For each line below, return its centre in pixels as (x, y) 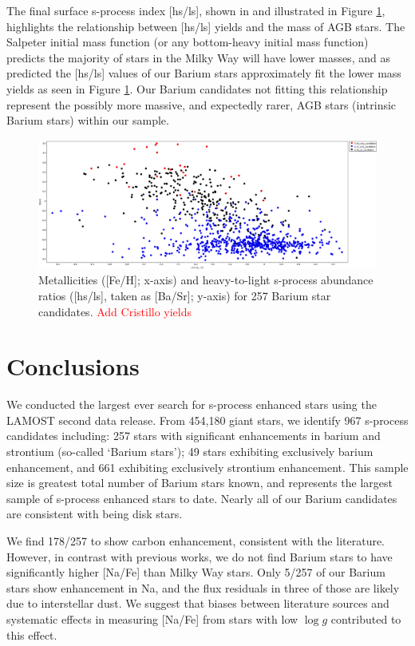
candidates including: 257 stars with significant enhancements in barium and (194, 436)
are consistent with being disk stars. (95, 514)
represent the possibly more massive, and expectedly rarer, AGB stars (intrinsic (202, 104)
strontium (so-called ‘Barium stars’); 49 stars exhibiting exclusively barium (190, 452)
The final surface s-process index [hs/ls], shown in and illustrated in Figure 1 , (196, 10)
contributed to (366, 619)
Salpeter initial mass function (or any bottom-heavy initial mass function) (188, 42)
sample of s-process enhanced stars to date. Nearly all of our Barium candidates (202, 498)
